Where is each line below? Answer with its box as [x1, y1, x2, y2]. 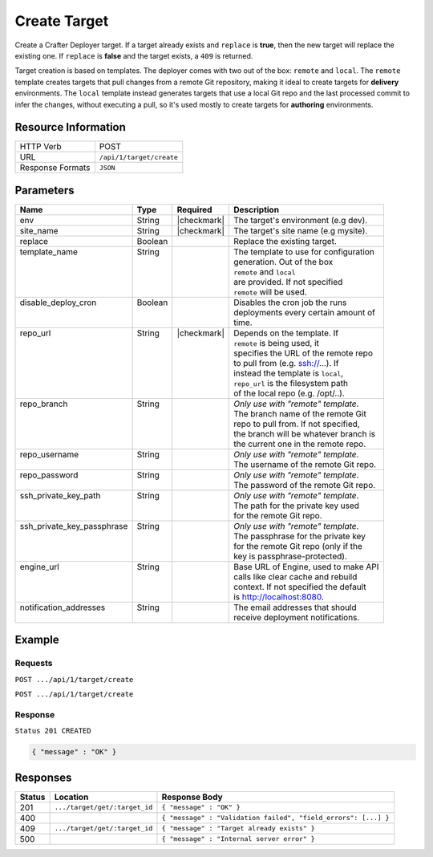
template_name [19, 246, 78, 257]
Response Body [161, 791, 224, 802]
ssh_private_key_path [19, 489, 101, 501]
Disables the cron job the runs [233, 297, 347, 308]
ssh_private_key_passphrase [19, 520, 128, 531]
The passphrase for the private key [233, 530, 366, 542]
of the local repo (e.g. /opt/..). [233, 388, 345, 399]
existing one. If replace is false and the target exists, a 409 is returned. [14, 51, 253, 60]
